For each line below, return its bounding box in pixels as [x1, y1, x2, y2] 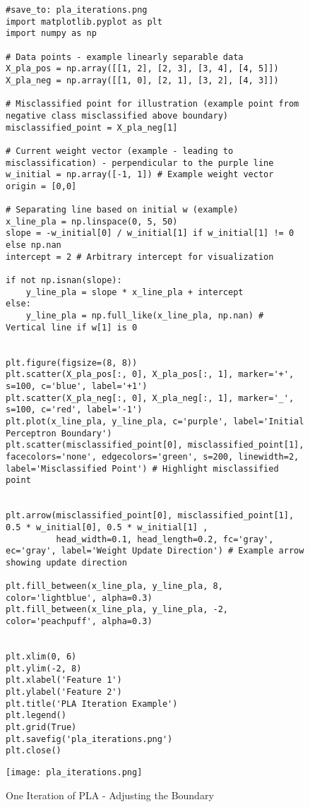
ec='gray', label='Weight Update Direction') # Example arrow [6, 546, 304, 556]
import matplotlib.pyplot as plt [6, 16, 162, 27]
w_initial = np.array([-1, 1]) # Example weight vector [6, 169, 274, 180]
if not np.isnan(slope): [6, 275, 122, 286]
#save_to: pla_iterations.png [6, 5, 148, 15]
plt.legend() [6, 710, 66, 721]
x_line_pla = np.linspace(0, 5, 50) [6, 216, 178, 227]
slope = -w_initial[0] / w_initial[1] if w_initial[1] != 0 [6, 228, 294, 239]
